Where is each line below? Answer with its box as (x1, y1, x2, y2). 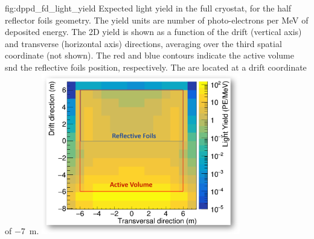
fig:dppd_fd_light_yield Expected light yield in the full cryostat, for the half (5, 2, 292, 14)
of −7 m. (5, 225, 39, 237)
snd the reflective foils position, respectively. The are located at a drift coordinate (5, 60, 307, 73)
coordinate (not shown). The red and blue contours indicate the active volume (5, 49, 294, 62)
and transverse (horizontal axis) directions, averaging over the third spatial (5, 37, 282, 49)
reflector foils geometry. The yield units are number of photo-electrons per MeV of (5, 13, 309, 26)
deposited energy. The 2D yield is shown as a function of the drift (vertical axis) (5, 25, 302, 38)
